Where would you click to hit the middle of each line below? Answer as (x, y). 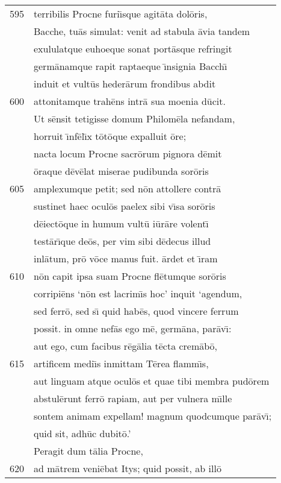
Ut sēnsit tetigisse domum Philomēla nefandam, (134, 118)
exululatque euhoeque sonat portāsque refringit (133, 49)
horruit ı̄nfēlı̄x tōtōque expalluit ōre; (110, 136)
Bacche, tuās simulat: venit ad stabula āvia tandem (142, 31)
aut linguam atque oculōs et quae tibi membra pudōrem (152, 381)
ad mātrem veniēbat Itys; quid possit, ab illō (128, 468)
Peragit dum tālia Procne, (88, 451)
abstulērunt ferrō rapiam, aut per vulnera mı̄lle (133, 398)
